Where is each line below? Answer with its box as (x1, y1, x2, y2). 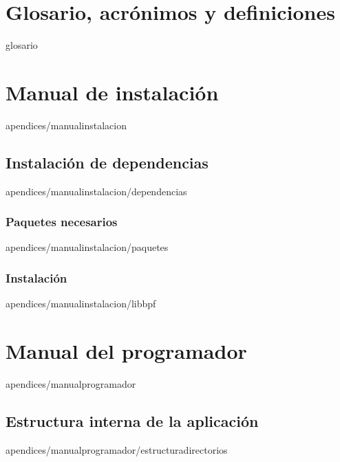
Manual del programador (6, 337, 247, 365)
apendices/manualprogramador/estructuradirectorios (6, 442, 228, 456)
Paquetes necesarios (6, 213, 118, 230)
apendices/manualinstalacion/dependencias (6, 184, 187, 198)
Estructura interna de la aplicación (6, 410, 259, 431)
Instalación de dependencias (6, 151, 209, 173)
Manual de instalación (6, 78, 219, 106)
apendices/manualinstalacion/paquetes (6, 240, 169, 254)
